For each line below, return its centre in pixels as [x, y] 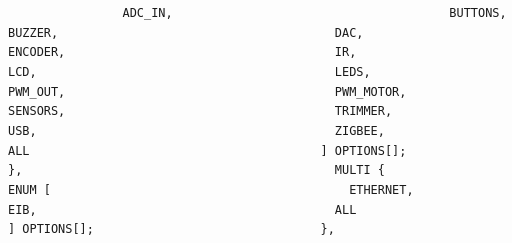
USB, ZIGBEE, [196, 130]
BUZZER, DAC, [186, 32]
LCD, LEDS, [189, 71]
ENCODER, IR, [182, 52]
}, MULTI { [196, 170]
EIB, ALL [182, 209]
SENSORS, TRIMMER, [200, 111]
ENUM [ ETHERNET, [211, 189]
